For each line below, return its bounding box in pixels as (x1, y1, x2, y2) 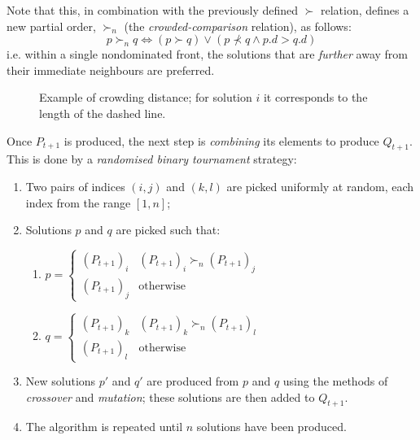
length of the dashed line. (39, 104, 166, 121)
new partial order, (7, 17, 96, 34)
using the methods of (282, 372, 388, 390)
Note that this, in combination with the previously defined (7, 2, 299, 18)
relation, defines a (320, 2, 409, 18)
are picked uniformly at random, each (226, 177, 414, 194)
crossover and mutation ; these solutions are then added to (25, 388, 315, 405)
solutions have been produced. (196, 418, 347, 435)
